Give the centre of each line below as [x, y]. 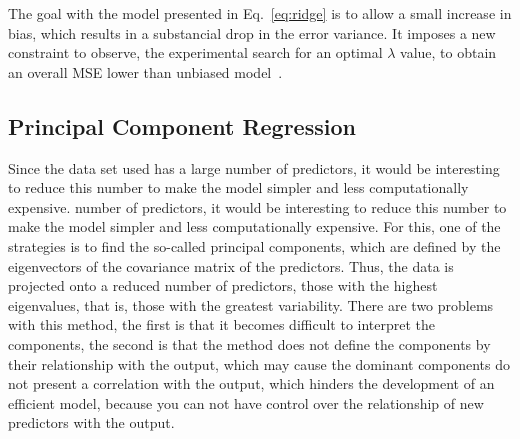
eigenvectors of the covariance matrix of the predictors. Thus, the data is [231, 265]
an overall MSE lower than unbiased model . [145, 71]
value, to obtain [448, 52]
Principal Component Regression [182, 125]
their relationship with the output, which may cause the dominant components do [259, 363]
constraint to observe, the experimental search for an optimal [195, 52]
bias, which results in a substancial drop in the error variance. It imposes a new [252, 32]
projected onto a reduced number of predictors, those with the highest [223, 285]
